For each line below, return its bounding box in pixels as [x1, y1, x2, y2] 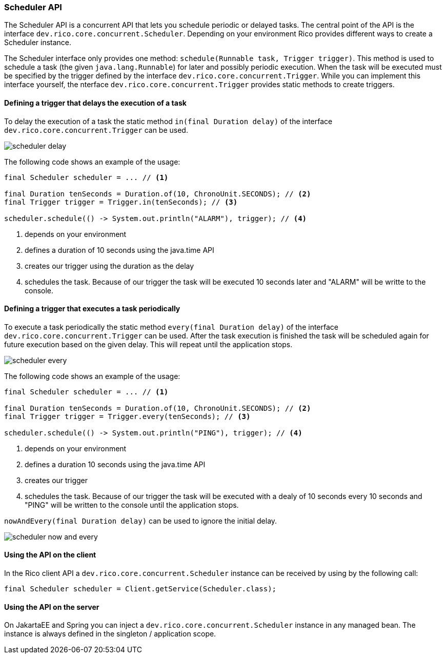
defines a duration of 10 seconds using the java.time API [25, 245, 214, 254]
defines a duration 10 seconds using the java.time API [25, 460, 206, 469]
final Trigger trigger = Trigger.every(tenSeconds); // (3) [4, 412, 251, 421]
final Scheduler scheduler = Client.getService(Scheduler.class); [4, 585, 277, 593]
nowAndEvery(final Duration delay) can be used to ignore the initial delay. [4, 516, 277, 525]
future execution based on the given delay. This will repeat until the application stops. [4, 340, 293, 349]
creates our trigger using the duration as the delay [25, 261, 194, 270]
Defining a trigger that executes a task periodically [4, 304, 180, 313]
